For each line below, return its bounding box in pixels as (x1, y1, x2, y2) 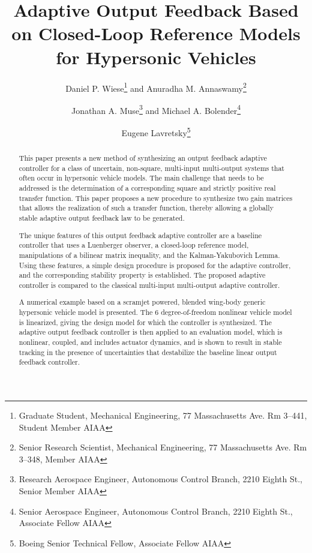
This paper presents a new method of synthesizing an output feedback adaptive (19, 153, 267, 163)
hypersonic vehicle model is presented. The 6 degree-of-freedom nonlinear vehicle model (19, 307, 292, 317)
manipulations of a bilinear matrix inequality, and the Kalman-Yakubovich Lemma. (19, 250, 280, 260)
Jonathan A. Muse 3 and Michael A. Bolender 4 (71, 102, 241, 116)
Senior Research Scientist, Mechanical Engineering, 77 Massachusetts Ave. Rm (19, 441, 307, 453)
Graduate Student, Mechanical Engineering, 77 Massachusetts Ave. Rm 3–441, (19, 408, 307, 421)
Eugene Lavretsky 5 (121, 125, 191, 139)
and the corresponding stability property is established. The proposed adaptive (19, 270, 266, 280)
